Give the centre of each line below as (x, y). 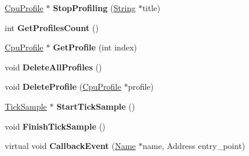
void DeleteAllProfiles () (54, 67)
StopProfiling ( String (94, 8)
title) (151, 8)
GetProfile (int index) (95, 47)
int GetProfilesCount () (52, 27)
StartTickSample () (96, 106)
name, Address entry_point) (194, 146)
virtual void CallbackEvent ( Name (70, 146)
